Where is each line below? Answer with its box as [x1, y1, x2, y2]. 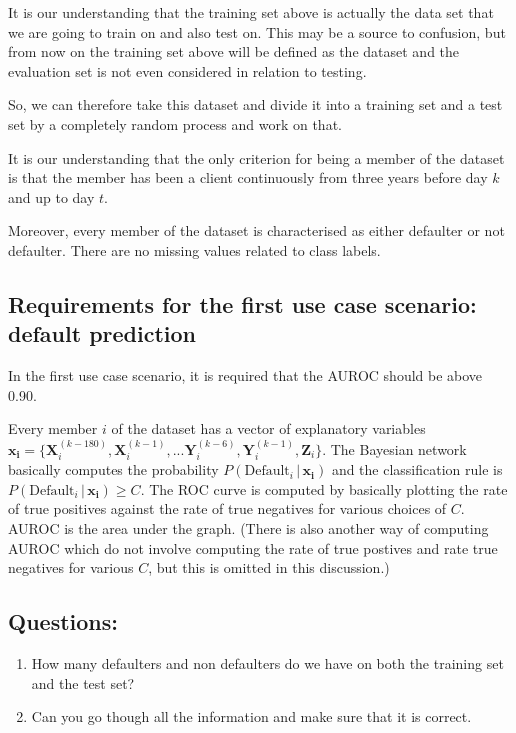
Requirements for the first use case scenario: [8, 288, 477, 319]
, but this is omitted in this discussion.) [148, 557, 390, 578]
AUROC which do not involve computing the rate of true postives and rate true [8, 537, 498, 558]
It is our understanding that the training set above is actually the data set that [8, 2, 494, 22]
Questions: [8, 606, 118, 637]
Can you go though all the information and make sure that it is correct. [31, 706, 472, 727]
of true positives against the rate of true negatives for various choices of [8, 498, 447, 519]
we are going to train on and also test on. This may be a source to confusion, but [8, 21, 506, 42]
